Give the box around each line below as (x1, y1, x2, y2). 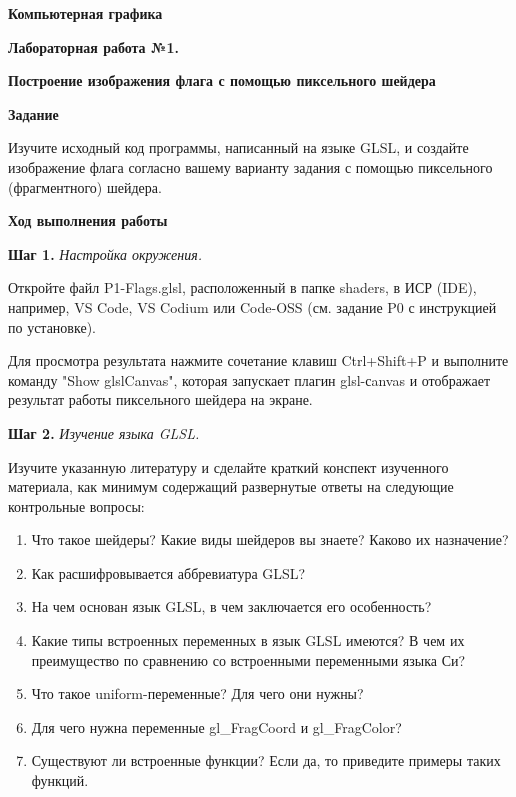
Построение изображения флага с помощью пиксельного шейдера (8, 70, 436, 91)
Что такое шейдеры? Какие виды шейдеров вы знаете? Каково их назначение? (31, 529, 509, 550)
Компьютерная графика (8, 3, 163, 23)
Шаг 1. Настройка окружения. (8, 243, 202, 264)
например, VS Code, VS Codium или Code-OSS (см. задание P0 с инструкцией (8, 296, 497, 317)
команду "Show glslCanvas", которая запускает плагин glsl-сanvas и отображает (8, 369, 491, 390)
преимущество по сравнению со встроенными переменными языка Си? (31, 649, 466, 670)
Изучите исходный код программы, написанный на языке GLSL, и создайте (8, 137, 469, 158)
